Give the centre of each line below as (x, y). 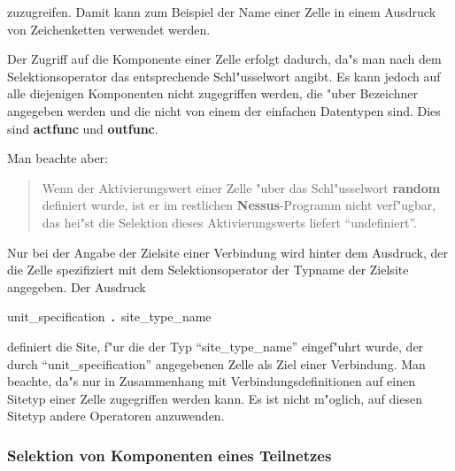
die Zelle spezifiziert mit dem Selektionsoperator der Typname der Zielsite (208, 270)
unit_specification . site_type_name (109, 317)
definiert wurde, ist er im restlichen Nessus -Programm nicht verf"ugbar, (239, 205)
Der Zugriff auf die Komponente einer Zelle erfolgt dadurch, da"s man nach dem (224, 59)
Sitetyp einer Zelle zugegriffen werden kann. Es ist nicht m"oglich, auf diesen (215, 398)
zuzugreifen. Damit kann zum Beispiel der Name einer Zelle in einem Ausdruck (222, 12)
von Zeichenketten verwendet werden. (109, 29)
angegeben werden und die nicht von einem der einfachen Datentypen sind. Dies (224, 110)
